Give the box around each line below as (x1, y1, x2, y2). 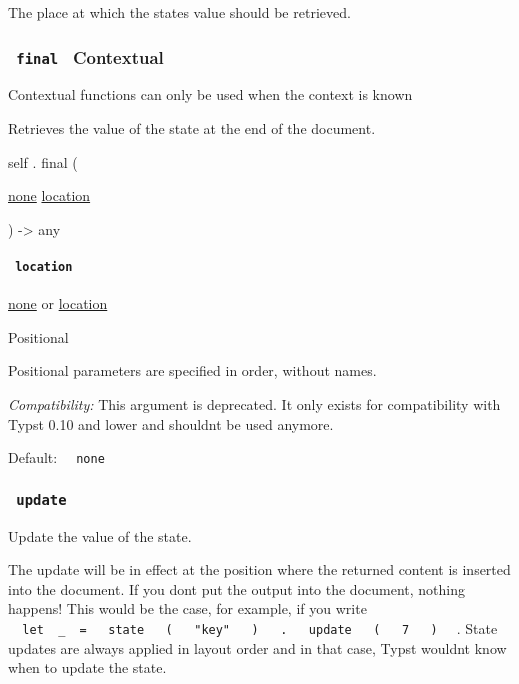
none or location (8, 293, 108, 314)
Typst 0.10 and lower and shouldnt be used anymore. (8, 413, 334, 434)
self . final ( (8, 151, 78, 172)
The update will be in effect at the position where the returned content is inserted (8, 559, 511, 580)
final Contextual (16, 44, 164, 69)
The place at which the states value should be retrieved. (8, 2, 351, 22)
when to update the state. (8, 657, 167, 678)
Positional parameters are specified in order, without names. (8, 360, 377, 381)
